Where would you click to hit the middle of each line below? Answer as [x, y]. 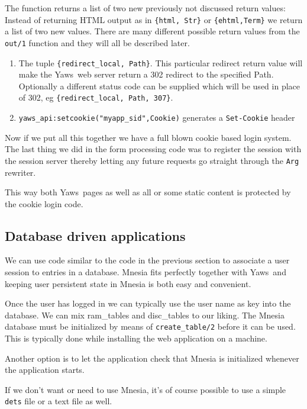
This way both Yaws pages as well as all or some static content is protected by [148, 192]
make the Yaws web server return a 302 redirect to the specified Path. [146, 74]
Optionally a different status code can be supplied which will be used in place [159, 86]
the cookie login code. [44, 203]
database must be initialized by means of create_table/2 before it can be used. [150, 326]
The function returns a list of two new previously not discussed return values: [145, 8]
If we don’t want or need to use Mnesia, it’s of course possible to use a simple [146, 389]
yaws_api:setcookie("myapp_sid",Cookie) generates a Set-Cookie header [157, 117]
